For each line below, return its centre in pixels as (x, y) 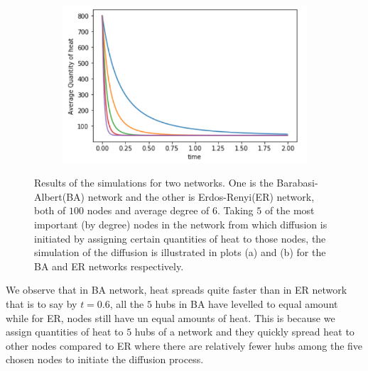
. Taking (235, 210)
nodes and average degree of (148, 210)
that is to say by (42, 303)
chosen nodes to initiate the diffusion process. (105, 359)
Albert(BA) (60, 196)
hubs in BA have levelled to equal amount (247, 303)
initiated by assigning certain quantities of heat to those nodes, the (180, 238)
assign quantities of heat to (65, 332)
